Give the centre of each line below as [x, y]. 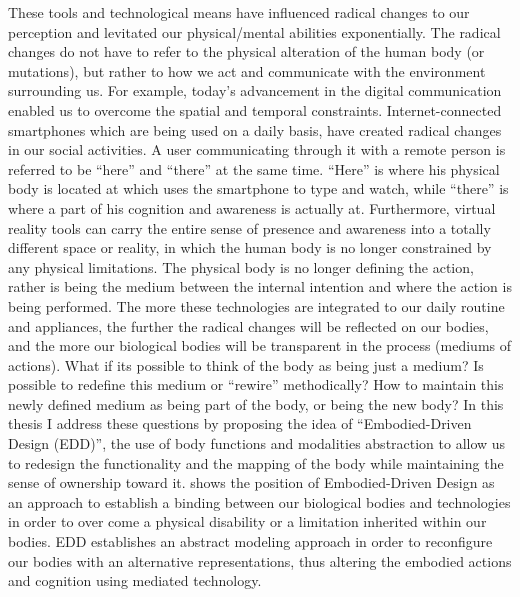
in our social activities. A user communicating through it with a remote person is [257, 149]
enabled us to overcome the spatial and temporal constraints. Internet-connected [255, 109]
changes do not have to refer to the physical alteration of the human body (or [246, 51]
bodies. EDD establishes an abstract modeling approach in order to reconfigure [250, 541]
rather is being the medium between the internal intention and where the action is [260, 286]
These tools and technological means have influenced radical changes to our [239, 12]
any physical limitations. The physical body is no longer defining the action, [241, 266]
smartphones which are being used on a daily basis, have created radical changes [255, 129]
